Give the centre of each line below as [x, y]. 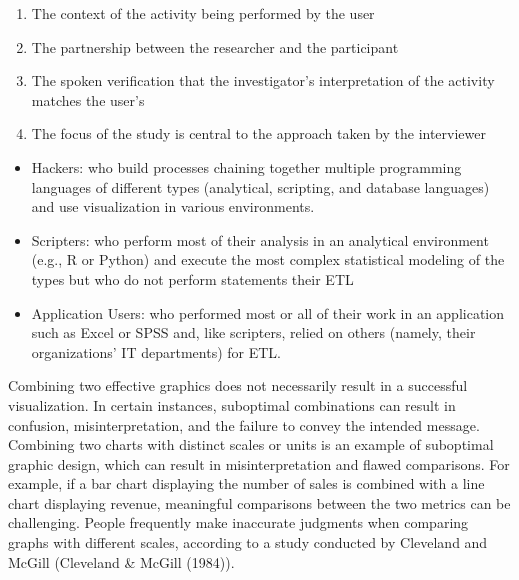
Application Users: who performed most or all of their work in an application [268, 312]
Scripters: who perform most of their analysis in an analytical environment [260, 239]
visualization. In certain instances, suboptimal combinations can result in [232, 404]
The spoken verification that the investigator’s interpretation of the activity [263, 80]
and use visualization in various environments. [173, 206]
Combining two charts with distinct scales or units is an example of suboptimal [251, 444]
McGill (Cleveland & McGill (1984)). [121, 561]
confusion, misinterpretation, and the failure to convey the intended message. [244, 424]
